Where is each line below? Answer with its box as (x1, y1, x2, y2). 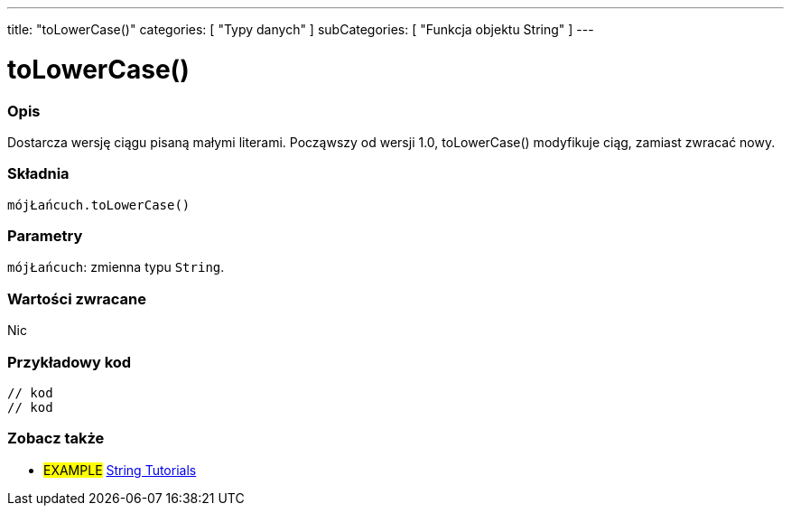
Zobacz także (7, 429, 105, 448)
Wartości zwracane (7, 289, 146, 308)
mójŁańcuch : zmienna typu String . (7, 259, 225, 275)
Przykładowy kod (7, 352, 132, 371)
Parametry (7, 227, 83, 245)
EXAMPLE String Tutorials (43, 462, 197, 478)
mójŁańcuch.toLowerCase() (7, 197, 191, 212)
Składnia (7, 164, 70, 183)
